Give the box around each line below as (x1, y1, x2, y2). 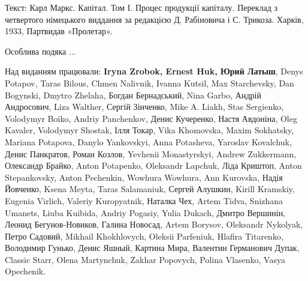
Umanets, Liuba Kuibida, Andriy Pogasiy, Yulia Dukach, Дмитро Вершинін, (5, 206, 286, 219)
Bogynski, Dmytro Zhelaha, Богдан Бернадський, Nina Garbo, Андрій (5, 88, 261, 101)
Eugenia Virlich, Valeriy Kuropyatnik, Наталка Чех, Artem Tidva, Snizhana (5, 194, 283, 207)
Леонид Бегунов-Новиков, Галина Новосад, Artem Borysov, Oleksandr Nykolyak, (5, 218, 303, 231)
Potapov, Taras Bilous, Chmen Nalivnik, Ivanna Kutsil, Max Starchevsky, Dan (5, 76, 294, 89)
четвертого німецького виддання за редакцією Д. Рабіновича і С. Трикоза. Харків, (5, 13, 304, 25)
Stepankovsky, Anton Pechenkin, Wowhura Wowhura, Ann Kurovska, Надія (5, 171, 283, 183)
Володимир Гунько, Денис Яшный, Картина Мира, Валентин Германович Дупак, (5, 241, 300, 254)
